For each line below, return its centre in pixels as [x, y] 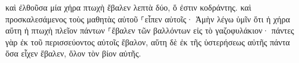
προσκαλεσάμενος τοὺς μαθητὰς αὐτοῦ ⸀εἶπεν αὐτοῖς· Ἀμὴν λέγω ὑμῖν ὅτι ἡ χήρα [148, 19]
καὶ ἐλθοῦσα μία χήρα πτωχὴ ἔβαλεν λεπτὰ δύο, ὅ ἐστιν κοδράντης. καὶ [128, 7]
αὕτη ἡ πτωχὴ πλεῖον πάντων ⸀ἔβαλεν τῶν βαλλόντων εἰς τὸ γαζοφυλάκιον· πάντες [150, 30]
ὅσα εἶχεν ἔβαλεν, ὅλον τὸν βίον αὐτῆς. [73, 53]
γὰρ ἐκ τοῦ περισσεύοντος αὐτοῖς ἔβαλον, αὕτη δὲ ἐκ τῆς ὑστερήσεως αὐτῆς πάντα [148, 42]
